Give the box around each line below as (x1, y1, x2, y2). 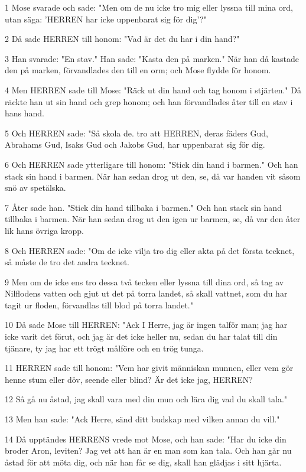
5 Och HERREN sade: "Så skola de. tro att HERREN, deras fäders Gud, (5, 126, 268, 139)
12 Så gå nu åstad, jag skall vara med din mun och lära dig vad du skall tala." (5, 393, 288, 405)
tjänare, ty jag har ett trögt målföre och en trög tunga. (5, 341, 204, 354)
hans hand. (5, 107, 44, 119)
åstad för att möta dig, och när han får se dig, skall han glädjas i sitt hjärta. (5, 455, 282, 468)
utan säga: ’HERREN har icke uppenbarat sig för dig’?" (5, 12, 207, 25)
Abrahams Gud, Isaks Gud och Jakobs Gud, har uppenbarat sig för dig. (5, 138, 265, 151)
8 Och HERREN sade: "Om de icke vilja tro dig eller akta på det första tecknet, (5, 244, 295, 256)
